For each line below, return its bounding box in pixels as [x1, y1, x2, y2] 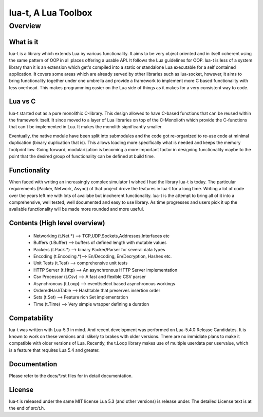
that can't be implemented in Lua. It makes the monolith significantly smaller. [9, 124, 163, 130]
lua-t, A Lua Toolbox [9, 7, 93, 18]
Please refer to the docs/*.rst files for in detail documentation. [9, 373, 133, 378]
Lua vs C [9, 98, 36, 106]
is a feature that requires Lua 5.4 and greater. [9, 347, 100, 353]
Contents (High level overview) [9, 219, 106, 227]
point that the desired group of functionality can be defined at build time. [9, 153, 155, 159]
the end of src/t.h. [9, 405, 45, 411]
